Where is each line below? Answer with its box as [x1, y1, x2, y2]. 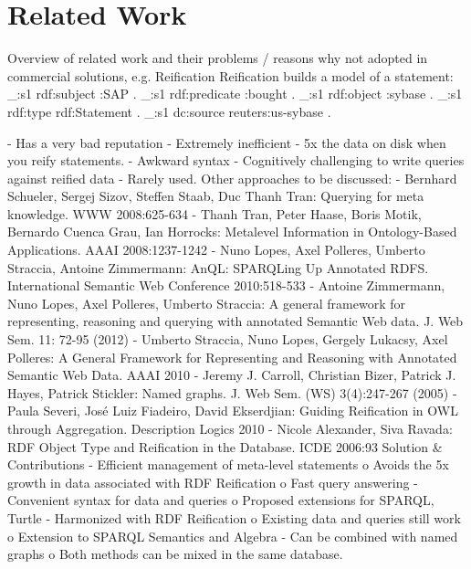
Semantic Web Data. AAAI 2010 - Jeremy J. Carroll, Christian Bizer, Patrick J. [7, 365, 456, 385]
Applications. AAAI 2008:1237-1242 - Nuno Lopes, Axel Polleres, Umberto [7, 240, 425, 259]
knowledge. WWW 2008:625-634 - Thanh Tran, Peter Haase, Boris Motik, [7, 204, 422, 223]
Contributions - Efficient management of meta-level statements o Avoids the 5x [7, 455, 449, 474]
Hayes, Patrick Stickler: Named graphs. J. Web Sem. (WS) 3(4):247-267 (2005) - [7, 383, 457, 402]
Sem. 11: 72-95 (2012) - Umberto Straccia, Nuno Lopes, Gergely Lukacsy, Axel [7, 330, 448, 349]
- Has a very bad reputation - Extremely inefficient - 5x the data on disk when [7, 132, 446, 152]
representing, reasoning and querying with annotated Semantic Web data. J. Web [7, 311, 464, 331]
